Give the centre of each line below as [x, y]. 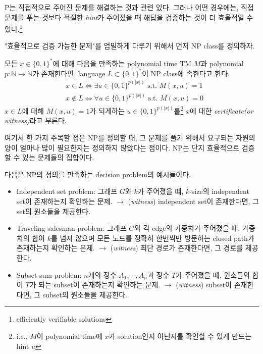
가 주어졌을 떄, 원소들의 [213, 274]
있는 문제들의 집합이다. [58, 157]
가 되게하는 [107, 110]
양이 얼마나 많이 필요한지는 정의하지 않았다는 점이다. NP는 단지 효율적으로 [122, 147]
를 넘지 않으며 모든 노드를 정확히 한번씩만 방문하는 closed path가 [152, 238]
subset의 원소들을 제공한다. [85, 294]
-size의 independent [219, 191]
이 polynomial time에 [69, 336]
